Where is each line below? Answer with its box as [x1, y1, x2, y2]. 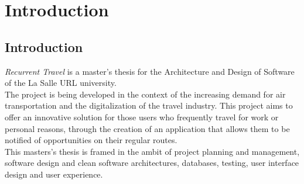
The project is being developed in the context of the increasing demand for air [5, 88, 286, 100]
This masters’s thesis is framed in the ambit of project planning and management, [5, 145, 300, 157]
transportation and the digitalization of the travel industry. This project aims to [5, 99, 293, 112]
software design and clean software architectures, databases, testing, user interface [5, 157, 299, 169]
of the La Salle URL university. [5, 77, 117, 89]
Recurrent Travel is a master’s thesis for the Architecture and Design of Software [5, 65, 295, 77]
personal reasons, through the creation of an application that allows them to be [5, 122, 290, 134]
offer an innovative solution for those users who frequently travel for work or [5, 110, 279, 123]
